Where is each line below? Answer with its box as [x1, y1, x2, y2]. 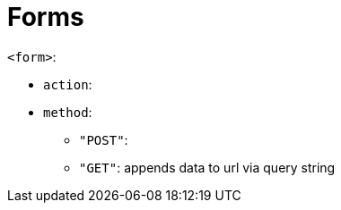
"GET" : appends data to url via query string [79, 159, 336, 175]
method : [43, 104, 92, 120]
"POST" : [79, 131, 128, 147]
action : [43, 76, 92, 92]
